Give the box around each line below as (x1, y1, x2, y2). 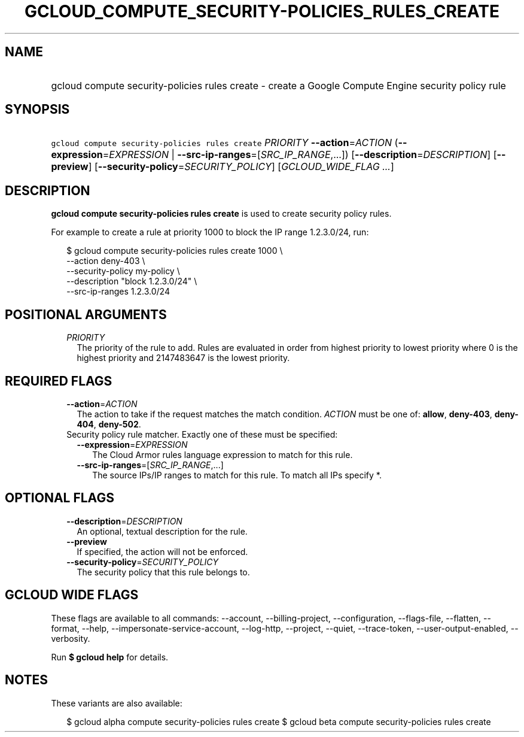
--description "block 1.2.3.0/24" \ (66, 276, 197, 287)
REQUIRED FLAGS (5, 373, 112, 389)
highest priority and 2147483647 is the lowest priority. (77, 353, 290, 363)
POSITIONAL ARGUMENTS (5, 307, 167, 322)
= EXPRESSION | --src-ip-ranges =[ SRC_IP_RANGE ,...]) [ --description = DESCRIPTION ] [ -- (102, 148, 506, 161)
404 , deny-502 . (77, 418, 141, 429)
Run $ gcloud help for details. (51, 651, 169, 662)
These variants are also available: (51, 697, 182, 708)
